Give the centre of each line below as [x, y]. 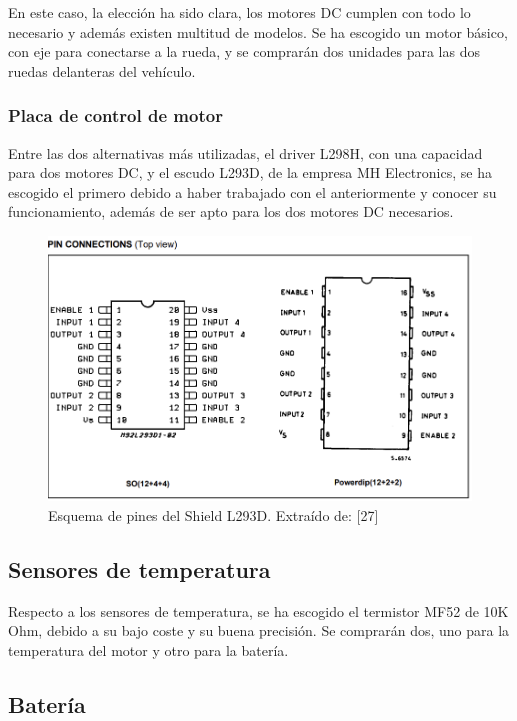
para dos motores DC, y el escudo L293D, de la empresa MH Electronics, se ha [250, 172]
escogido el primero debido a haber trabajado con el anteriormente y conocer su [252, 191]
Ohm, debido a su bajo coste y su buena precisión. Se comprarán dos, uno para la [259, 630]
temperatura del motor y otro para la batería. [148, 649]
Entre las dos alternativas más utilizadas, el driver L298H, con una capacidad [245, 152]
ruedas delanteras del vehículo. [102, 70]
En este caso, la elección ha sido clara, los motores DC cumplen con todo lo [239, 12]
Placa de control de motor [115, 115]
